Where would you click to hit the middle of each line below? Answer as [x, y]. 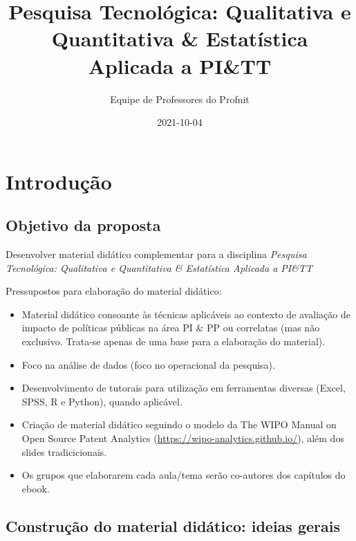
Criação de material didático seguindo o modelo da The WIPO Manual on [179, 424]
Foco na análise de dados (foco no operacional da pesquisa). [148, 364]
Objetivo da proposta [83, 225]
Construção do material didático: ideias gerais [173, 525]
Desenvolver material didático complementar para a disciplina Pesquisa [156, 254]
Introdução [59, 181]
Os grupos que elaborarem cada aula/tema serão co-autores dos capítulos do [184, 475]
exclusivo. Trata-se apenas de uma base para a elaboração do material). [174, 341]
